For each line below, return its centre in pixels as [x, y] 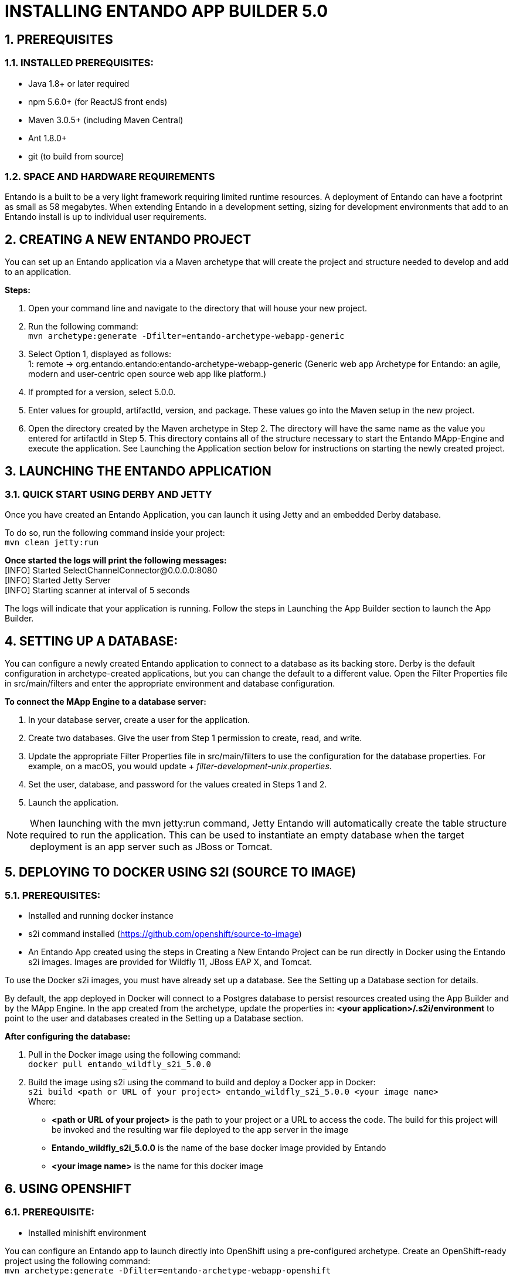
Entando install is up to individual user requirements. [106, 217]
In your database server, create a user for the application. [139, 720]
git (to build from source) [76, 156]
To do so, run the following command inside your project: [115, 533]
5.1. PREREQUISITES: [53, 896]
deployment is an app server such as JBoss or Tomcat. [151, 847]
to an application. [38, 272]
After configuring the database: [68, 1037]
